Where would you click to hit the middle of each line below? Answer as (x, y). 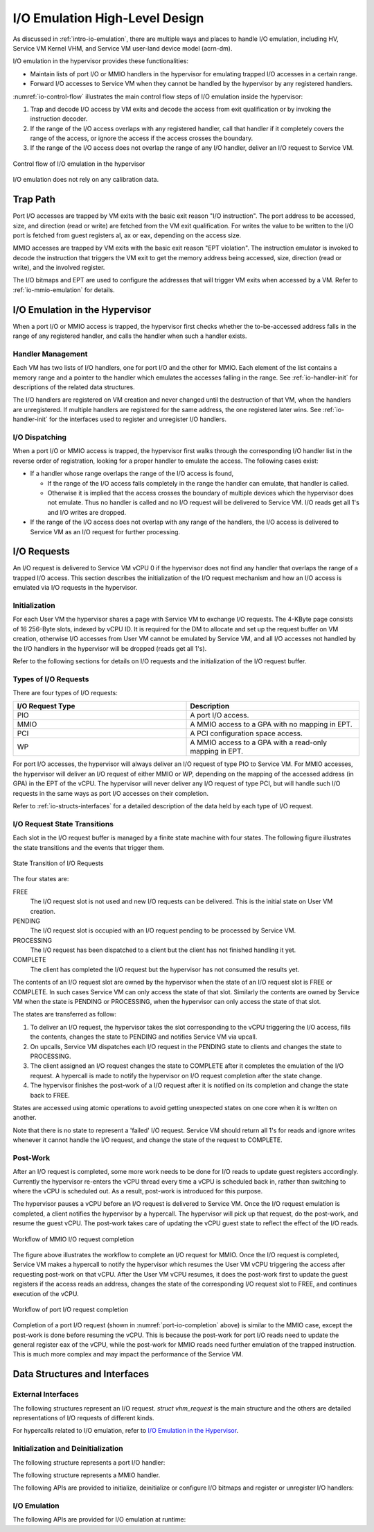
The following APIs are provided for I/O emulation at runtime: (99, 1520)
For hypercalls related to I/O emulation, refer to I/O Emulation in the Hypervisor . (126, 1431)
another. (25, 1118)
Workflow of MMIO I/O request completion (73, 1239)
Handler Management (50, 354)
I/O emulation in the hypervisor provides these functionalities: (101, 61)
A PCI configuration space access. (246, 733)
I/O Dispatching (40, 437)
